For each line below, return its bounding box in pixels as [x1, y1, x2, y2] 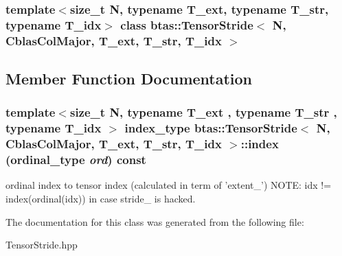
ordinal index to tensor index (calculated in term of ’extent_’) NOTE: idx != [5, 178, 332, 192]
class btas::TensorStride [120, 16, 253, 33]
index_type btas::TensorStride [124, 119, 297, 137]
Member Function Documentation [5, 68, 253, 89]
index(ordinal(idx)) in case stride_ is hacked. [5, 191, 196, 206]
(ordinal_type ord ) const [5, 151, 146, 168]
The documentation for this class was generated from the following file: [5, 214, 304, 229]
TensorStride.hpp [5, 237, 78, 252]
